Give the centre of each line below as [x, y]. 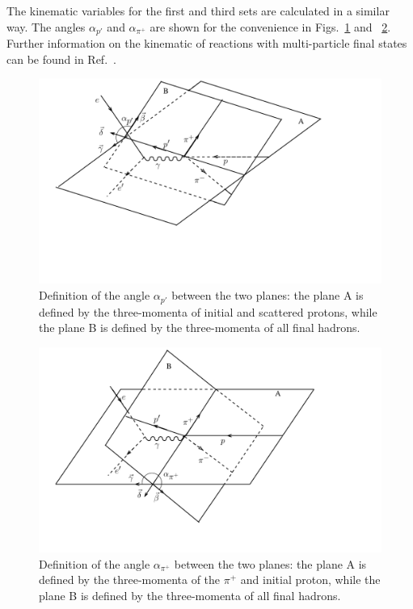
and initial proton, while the [310, 580]
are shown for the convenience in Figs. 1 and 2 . [270, 26]
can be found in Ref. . [61, 59]
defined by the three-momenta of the [130, 580]
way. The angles [46, 26]
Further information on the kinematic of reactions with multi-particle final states [207, 43]
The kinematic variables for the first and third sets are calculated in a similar [198, 10]
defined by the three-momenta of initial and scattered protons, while [208, 311]
